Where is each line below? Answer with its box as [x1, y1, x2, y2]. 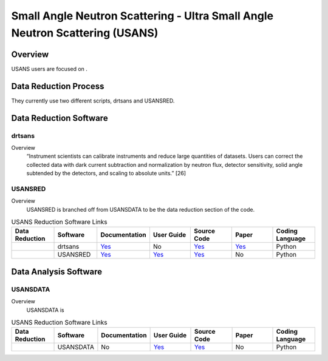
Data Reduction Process [11, 81, 104, 91]
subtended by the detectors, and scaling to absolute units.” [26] [26, 170, 186, 177]
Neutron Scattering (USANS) [11, 26, 159, 39]
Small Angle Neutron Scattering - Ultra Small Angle [11, 9, 273, 22]
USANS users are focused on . [11, 65, 88, 72]
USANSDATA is [26, 306, 64, 314]
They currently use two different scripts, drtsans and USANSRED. [11, 97, 175, 104]
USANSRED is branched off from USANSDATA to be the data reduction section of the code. [26, 206, 255, 213]
